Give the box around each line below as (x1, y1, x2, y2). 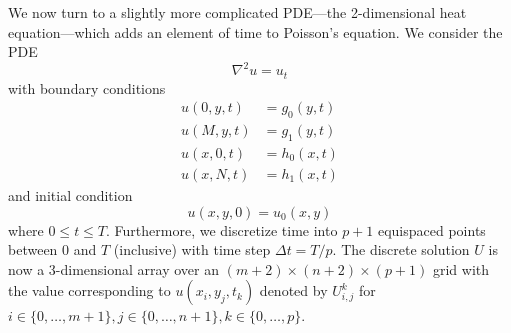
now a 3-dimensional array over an (8, 258, 219, 279)
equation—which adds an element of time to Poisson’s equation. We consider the (8, 21, 503, 42)
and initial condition (8, 185, 133, 206)
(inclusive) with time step (113, 239, 271, 260)
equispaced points (377, 219, 486, 240)
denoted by (259, 280, 328, 301)
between (8, 239, 58, 260)
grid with (432, 258, 490, 279)
